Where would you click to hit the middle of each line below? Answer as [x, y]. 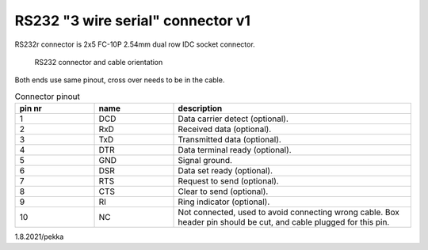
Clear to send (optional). [223, 191]
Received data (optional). [225, 129]
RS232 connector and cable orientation [99, 62]
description [200, 108]
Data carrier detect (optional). [233, 119]
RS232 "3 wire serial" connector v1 [133, 21]
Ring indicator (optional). [224, 202]
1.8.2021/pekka [39, 237]
